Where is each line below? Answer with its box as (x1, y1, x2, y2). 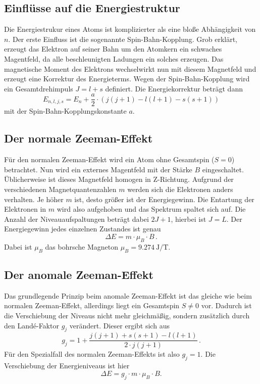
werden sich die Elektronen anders (127, 184, 233, 194)
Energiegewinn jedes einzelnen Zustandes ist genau (4, 223, 161, 234)
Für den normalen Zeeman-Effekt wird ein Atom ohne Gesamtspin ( (4, 154, 215, 165)
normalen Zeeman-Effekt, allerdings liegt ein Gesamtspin (4, 300, 180, 311)
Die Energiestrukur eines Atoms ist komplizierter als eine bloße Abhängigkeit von (4, 24, 256, 34)
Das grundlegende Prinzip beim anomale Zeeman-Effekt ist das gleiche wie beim (4, 290, 252, 301)
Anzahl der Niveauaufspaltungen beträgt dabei (4, 213, 149, 224)
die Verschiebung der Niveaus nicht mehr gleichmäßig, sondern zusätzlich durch (4, 310, 250, 320)
